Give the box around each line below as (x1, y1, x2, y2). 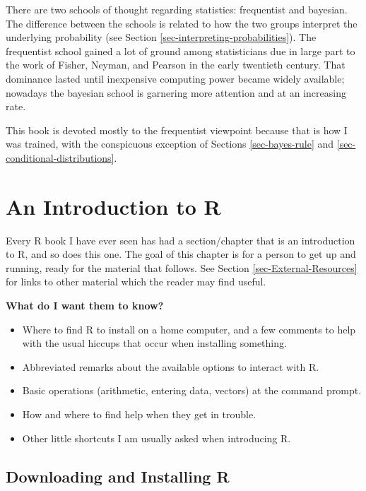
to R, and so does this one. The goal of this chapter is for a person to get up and (6, 247, 356, 261)
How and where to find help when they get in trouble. (22, 407, 256, 421)
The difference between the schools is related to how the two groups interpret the (6, 16, 358, 30)
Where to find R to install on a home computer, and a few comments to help (22, 321, 356, 336)
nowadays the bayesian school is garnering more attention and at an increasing (6, 85, 346, 100)
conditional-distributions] (6, 150, 114, 165)
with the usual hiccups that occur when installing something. (22, 336, 287, 350)
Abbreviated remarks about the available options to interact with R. (22, 359, 319, 374)
